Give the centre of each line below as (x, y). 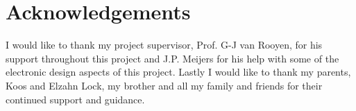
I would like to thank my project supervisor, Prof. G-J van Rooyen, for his (164, 45)
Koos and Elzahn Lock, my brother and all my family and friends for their (164, 85)
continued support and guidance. (75, 99)
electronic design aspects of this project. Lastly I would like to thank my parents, (178, 72)
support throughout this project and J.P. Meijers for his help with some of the (172, 58)
